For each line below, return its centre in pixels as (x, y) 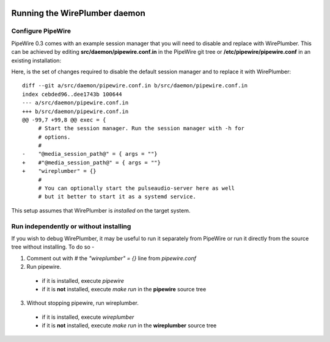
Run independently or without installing (71, 226)
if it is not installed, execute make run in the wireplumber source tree (129, 326)
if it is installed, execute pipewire (83, 280)
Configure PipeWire (41, 31)
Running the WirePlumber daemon (79, 13)
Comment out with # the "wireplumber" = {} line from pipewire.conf (112, 258)
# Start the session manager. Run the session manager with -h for (141, 129)
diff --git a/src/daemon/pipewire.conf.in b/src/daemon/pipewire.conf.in (135, 86)
